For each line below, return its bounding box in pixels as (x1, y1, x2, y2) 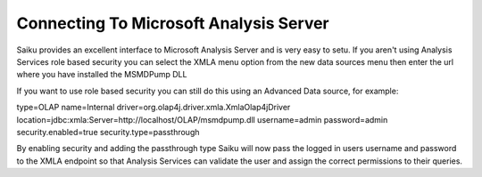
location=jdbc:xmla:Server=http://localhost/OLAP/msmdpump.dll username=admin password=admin (16, 114, 388, 125)
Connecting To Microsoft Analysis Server (16, 13, 329, 33)
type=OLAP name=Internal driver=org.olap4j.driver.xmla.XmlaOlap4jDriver (16, 102, 291, 113)
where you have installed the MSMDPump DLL (16, 69, 187, 80)
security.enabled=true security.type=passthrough (16, 126, 200, 137)
